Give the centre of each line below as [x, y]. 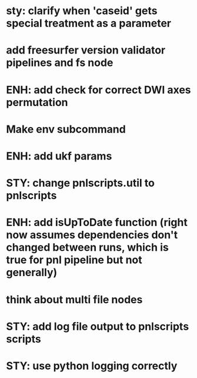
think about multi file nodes [74, 299]
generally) [32, 273]
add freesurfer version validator [86, 50]
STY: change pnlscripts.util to [80, 183]
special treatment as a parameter [89, 23]
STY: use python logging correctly [92, 366]
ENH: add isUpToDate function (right [97, 223]
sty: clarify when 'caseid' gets [82, 11]
